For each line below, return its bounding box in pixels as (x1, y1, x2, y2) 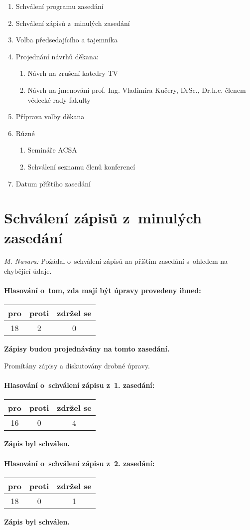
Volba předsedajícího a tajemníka (15, 34, 118, 45)
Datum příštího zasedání (15, 178, 91, 188)
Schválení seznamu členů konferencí (27, 161, 135, 172)
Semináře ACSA (27, 145, 77, 155)
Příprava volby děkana (15, 111, 85, 122)
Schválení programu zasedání (15, 1, 104, 11)
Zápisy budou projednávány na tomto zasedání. (4, 344, 170, 354)
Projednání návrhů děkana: (15, 51, 99, 61)
